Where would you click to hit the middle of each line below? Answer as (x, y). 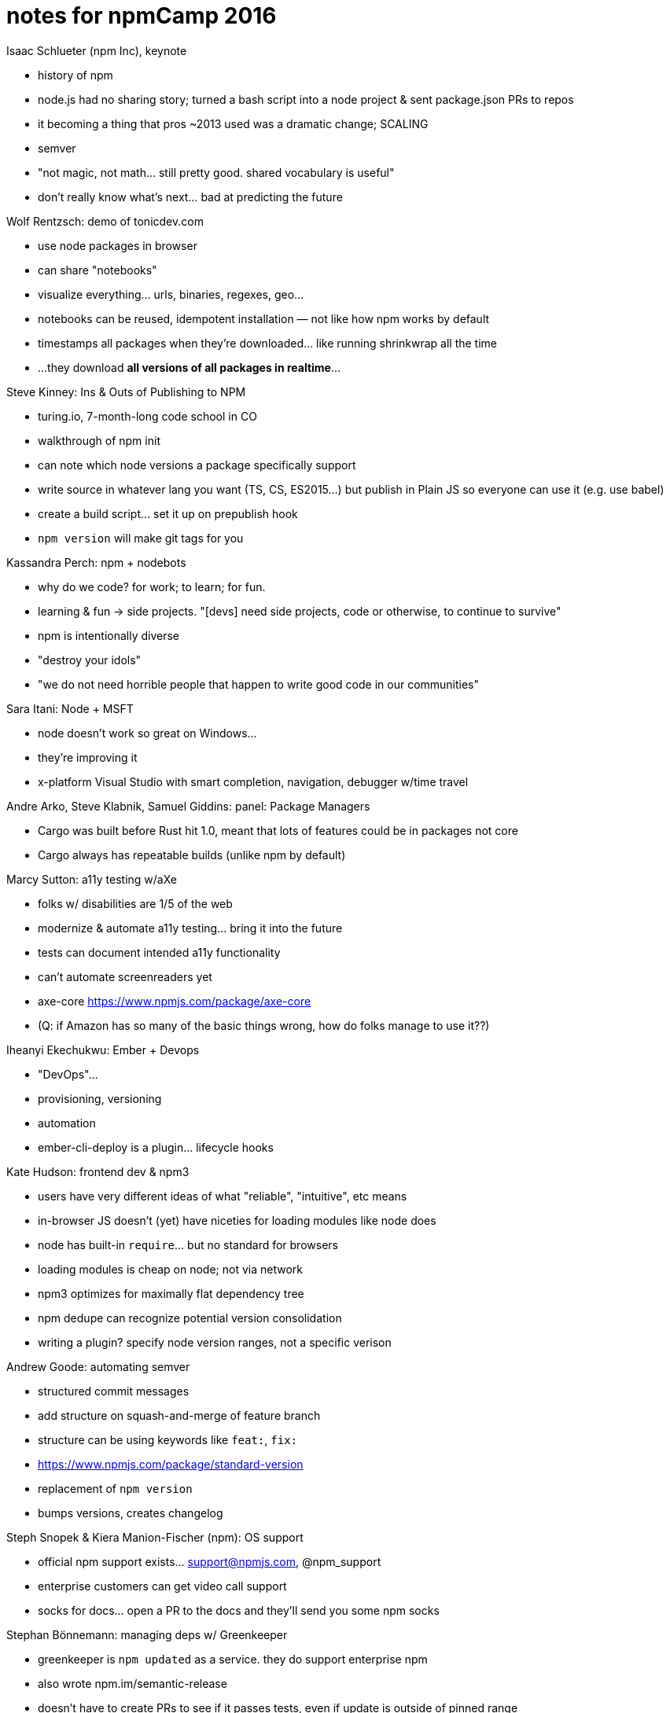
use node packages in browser (118, 245)
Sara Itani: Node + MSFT (70, 708)
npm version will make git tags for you (141, 538)
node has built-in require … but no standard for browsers (188, 1244)
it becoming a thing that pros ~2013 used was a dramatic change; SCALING (233, 123)
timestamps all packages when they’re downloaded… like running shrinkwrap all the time (267, 343)
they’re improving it (88, 757)
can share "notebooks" (98, 270)
